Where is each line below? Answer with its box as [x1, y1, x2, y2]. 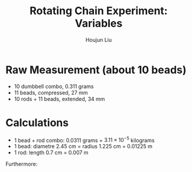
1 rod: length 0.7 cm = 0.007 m [14, 149, 89, 156]
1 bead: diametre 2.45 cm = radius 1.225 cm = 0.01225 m [14, 143, 153, 150]
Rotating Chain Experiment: [30, 4, 168, 18]
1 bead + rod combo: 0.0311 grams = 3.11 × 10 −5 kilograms [14, 135, 155, 144]
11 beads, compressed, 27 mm [14, 89, 88, 96]
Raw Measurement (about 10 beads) [5, 63, 187, 76]
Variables [74, 17, 123, 30]
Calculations [5, 116, 69, 129]
